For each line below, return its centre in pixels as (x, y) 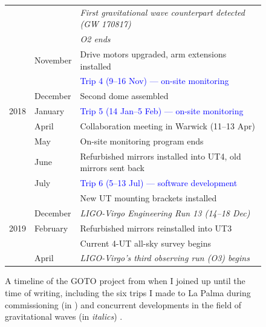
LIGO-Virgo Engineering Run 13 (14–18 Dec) (165, 212)
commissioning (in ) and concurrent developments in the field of (123, 304)
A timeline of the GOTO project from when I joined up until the (125, 281)
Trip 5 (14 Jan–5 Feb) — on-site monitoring (162, 111)
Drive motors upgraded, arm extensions (153, 54)
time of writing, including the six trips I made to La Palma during (128, 293)
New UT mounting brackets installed (148, 197)
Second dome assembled (124, 96)
